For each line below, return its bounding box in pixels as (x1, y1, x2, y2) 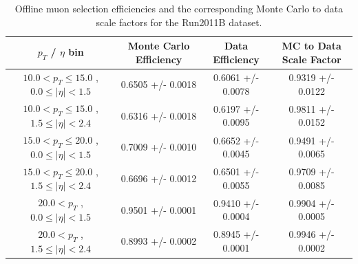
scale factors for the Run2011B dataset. (96, 14, 262, 29)
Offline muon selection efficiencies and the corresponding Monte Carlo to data (14, 1, 344, 15)
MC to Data (282, 38, 341, 53)
